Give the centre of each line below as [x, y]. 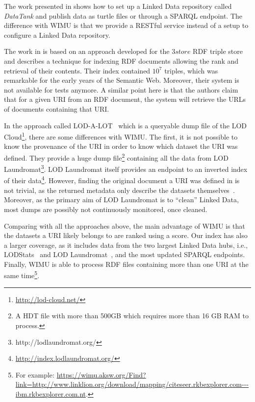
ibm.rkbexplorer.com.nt [51, 393]
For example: [35, 374]
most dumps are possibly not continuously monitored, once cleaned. [106, 209]
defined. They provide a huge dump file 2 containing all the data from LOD [116, 157]
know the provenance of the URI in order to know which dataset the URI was [121, 146]
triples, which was [191, 70]
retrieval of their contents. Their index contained [77, 70]
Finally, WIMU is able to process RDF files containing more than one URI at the [126, 264]
